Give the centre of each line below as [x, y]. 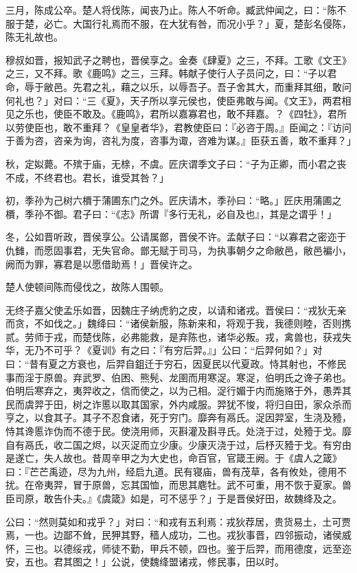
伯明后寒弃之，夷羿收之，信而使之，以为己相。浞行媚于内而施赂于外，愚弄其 [178, 391]
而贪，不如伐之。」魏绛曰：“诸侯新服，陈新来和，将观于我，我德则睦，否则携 [178, 323]
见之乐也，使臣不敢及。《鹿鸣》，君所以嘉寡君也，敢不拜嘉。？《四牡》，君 [171, 114]
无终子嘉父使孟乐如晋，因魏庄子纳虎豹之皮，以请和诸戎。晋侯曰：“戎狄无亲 [176, 310]
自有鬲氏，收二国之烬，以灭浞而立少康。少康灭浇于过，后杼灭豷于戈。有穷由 [178, 444]
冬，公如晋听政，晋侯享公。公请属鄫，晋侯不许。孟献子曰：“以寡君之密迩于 [176, 237]
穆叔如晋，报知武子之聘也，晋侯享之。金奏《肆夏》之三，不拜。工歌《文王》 [178, 59]
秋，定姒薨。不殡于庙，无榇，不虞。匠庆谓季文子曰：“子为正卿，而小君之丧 [176, 163]
